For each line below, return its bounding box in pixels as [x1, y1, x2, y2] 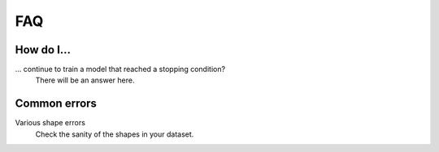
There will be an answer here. [35, 75, 135, 85]
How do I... [15, 43, 72, 57]
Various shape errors [15, 118, 85, 128]
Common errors [15, 97, 98, 111]
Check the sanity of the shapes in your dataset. [35, 129, 194, 139]
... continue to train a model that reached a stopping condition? [15, 65, 226, 74]
